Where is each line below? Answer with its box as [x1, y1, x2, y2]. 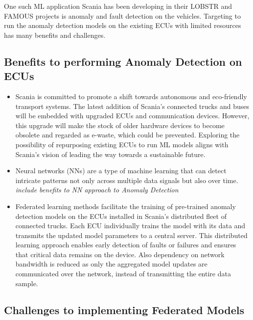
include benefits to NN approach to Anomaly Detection [15, 185, 179, 195]
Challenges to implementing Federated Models [4, 302, 245, 317]
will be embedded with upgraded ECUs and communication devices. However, [15, 110, 250, 121]
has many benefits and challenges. [4, 29, 106, 40]
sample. [15, 278, 38, 288]
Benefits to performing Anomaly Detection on [4, 53, 242, 69]
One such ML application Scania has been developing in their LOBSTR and [4, 1, 232, 11]
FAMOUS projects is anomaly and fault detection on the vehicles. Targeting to [4, 10, 241, 21]
